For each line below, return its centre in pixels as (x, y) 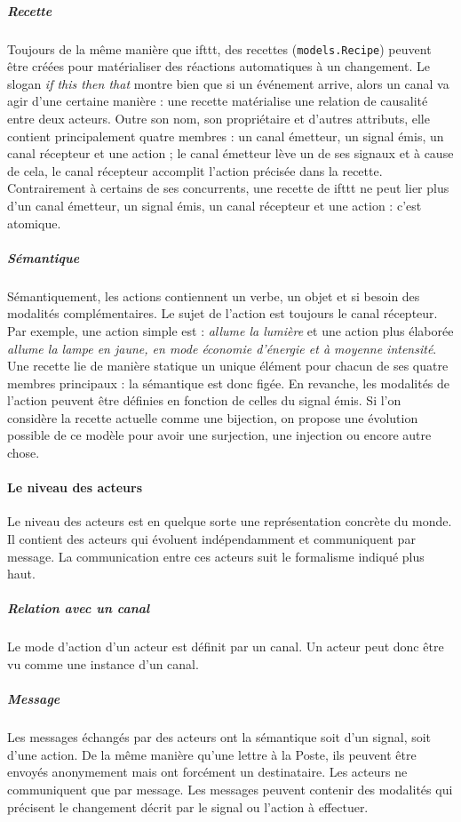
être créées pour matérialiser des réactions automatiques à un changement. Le (219, 66)
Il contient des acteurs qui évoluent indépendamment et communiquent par (211, 539)
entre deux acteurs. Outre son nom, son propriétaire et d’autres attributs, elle (219, 118)
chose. (24, 453)
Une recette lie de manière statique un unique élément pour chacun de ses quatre (228, 366)
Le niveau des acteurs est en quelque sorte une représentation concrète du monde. (230, 521)
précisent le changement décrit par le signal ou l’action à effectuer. (188, 806)
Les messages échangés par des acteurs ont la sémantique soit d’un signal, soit (219, 737)
